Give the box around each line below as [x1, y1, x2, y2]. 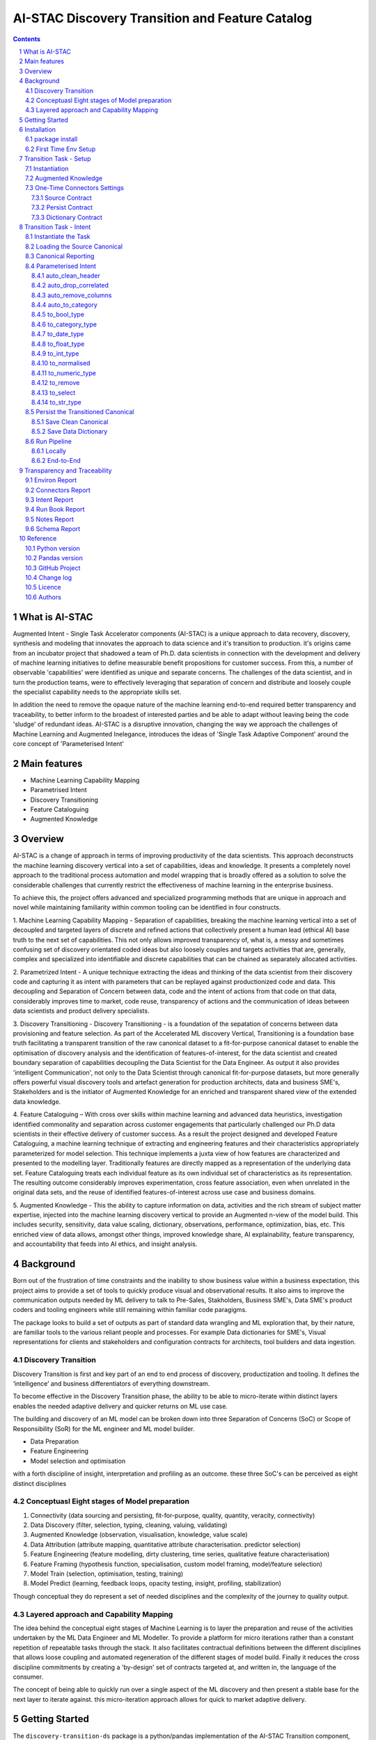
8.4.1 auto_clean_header [31, 271, 100, 280]
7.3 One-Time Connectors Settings [25, 184, 125, 192]
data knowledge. [13, 1097, 61, 1106]
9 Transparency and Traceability [19, 466, 112, 475]
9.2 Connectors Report [25, 486, 91, 494]
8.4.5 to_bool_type [31, 310, 85, 319]
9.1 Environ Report [25, 476, 77, 484]
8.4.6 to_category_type [31, 320, 97, 329]
